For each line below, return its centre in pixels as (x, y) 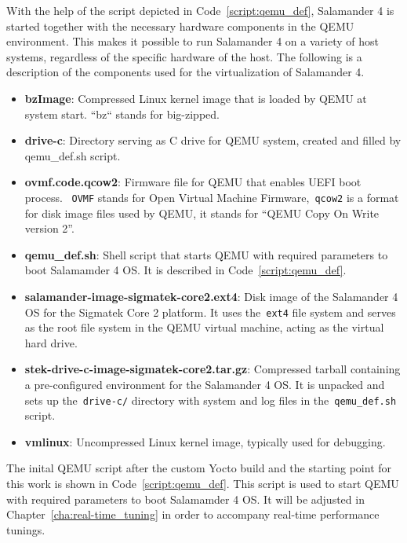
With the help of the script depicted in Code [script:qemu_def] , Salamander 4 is (200, 10)
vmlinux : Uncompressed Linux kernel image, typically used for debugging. (205, 441)
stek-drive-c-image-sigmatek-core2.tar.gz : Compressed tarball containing (213, 369)
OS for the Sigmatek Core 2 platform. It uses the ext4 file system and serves (210, 312)
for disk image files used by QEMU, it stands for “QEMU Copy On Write (202, 213)
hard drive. (51, 342)
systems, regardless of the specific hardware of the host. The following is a (184, 56)
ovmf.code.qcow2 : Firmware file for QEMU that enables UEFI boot (193, 182)
